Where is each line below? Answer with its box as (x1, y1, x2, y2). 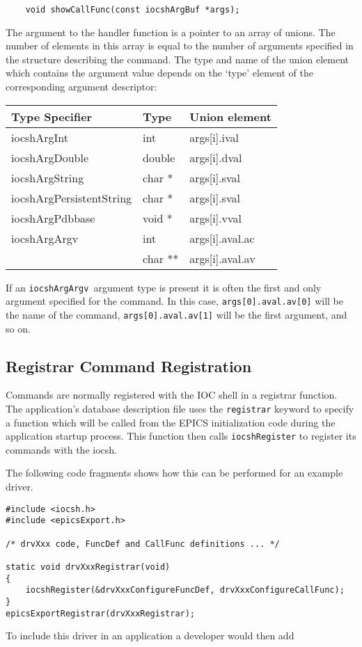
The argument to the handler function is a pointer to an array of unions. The (6, 24, 336, 39)
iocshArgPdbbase (11, 209, 95, 226)
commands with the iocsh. (6, 442, 117, 456)
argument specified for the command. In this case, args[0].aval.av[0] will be (6, 294, 343, 308)
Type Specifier (11, 108, 93, 125)
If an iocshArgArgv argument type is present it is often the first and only (6, 280, 322, 294)
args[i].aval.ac (189, 230, 255, 246)
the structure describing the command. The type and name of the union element (6, 51, 349, 66)
